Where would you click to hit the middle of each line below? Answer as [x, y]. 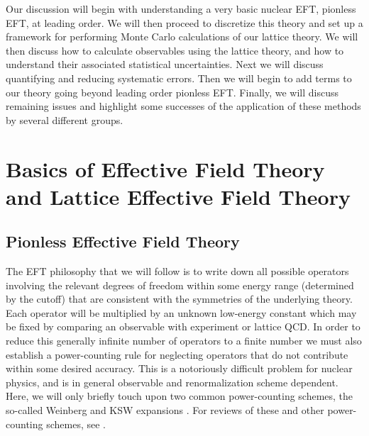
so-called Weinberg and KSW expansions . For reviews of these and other [165, 410]
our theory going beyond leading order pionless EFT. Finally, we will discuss [172, 92]
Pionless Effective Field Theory [123, 241]
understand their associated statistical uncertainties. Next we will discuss [165, 64]
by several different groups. [65, 119]
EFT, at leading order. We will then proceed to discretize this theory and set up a [184, 22]
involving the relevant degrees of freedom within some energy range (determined [180, 285]
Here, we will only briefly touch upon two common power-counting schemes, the [180, 396]
